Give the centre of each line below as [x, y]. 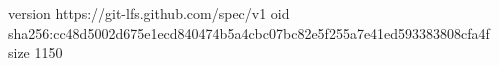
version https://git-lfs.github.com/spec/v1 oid [149, 13]
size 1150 [35, 52]
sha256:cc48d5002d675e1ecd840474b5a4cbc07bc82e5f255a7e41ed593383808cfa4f [249, 32]
